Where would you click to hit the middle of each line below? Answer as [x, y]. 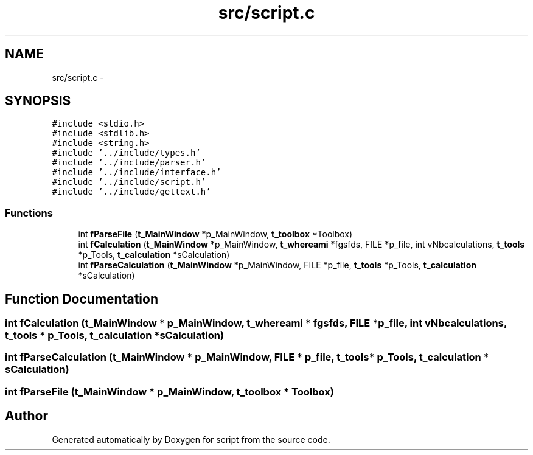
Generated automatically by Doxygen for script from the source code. [191, 439]
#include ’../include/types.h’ [126, 153]
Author [26, 416]
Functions [29, 213]
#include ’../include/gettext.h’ [131, 192]
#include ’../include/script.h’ [129, 182]
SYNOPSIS [38, 101]
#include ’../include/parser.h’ [129, 163]
